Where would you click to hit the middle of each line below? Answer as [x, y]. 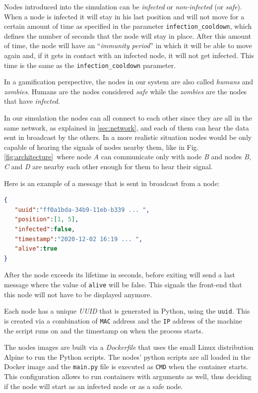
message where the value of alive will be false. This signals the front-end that [123, 284]
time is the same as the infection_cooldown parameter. [90, 65]
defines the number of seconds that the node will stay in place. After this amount [128, 35]
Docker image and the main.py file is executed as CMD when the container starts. [126, 366]
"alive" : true [36, 249]
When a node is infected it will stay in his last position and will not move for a [124, 16]
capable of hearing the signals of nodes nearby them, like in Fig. [101, 147]
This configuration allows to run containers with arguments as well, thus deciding [128, 376]
